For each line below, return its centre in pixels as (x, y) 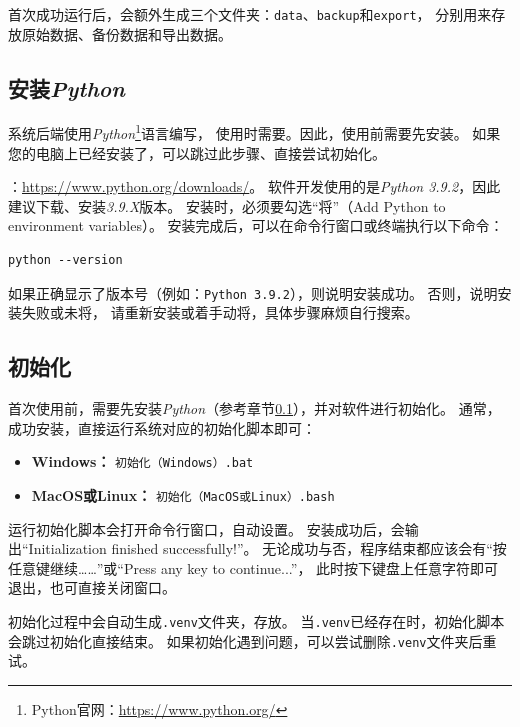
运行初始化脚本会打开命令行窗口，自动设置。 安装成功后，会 (206, 528)
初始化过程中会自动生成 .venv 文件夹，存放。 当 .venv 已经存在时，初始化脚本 (256, 621)
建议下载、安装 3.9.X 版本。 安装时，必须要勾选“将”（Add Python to (227, 205)
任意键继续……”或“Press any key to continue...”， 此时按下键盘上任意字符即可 (253, 567)
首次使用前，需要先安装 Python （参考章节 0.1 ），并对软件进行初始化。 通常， (254, 408)
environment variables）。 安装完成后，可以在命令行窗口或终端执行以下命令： (256, 225)
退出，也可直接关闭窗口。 (92, 587)
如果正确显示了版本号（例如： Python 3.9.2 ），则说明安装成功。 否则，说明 (253, 292)
